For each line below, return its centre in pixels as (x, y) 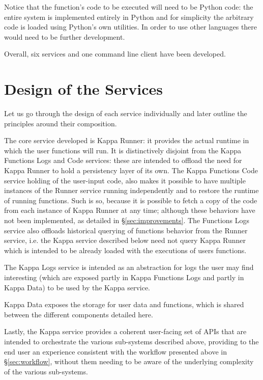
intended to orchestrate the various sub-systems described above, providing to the (131, 341)
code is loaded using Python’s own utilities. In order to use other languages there (131, 27)
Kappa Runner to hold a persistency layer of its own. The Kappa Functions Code (131, 170)
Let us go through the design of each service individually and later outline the (126, 113)
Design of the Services (83, 89)
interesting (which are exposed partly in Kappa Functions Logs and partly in (124, 277)
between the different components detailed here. (79, 314)
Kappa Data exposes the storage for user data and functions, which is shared (124, 304)
